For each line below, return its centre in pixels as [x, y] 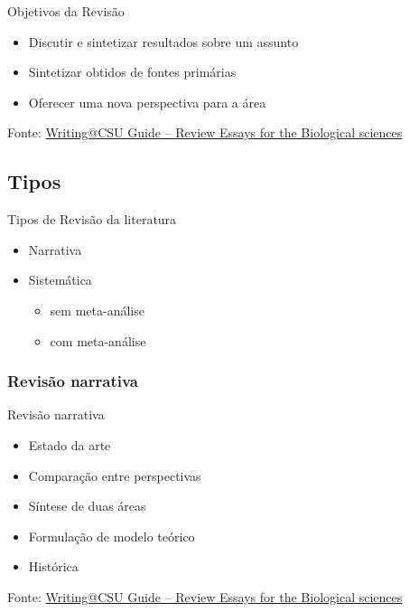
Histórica [53, 566]
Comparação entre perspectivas [115, 475]
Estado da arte [70, 444]
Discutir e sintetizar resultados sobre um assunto [163, 41]
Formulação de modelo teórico [112, 536]
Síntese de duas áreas [87, 506]
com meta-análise [98, 340]
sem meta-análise [97, 310]
